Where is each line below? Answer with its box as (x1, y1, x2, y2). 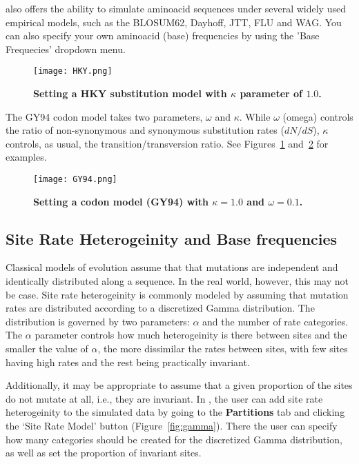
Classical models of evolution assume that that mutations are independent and (6, 260, 338, 274)
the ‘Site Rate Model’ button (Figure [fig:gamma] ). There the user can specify (6, 418, 338, 432)
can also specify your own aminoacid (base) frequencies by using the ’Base (6, 28, 320, 43)
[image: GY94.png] (33, 174, 117, 184)
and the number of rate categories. (202, 314, 349, 328)
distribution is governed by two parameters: (6, 314, 190, 328)
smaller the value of (6, 341, 88, 356)
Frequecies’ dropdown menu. (6, 41, 126, 56)
